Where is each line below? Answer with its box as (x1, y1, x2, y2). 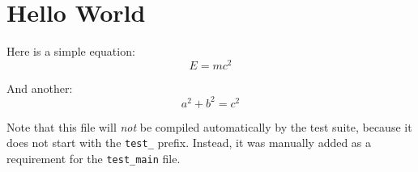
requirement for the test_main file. (6, 150, 181, 167)
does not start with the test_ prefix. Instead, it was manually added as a (6, 134, 372, 151)
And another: (6, 79, 73, 96)
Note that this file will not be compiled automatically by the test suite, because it (6, 118, 412, 135)
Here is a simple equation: (6, 43, 135, 60)
